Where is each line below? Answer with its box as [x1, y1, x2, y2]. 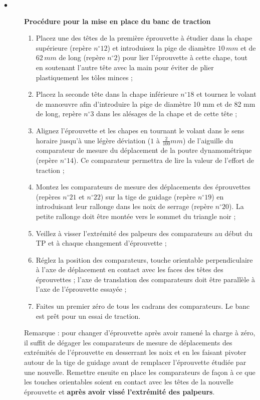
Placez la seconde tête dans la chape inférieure [36, 89, 178, 99]
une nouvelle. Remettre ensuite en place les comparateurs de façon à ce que [24, 366, 255, 377]
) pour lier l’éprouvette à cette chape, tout [117, 52, 248, 63]
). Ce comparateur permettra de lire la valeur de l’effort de [73, 154, 254, 165]
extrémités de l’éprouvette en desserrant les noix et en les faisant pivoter [24, 347, 246, 357]
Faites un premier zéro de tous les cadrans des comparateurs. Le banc [36, 301, 250, 311]
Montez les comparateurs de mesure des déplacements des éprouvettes [36, 181, 250, 192]
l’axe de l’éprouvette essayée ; [36, 284, 127, 294]
